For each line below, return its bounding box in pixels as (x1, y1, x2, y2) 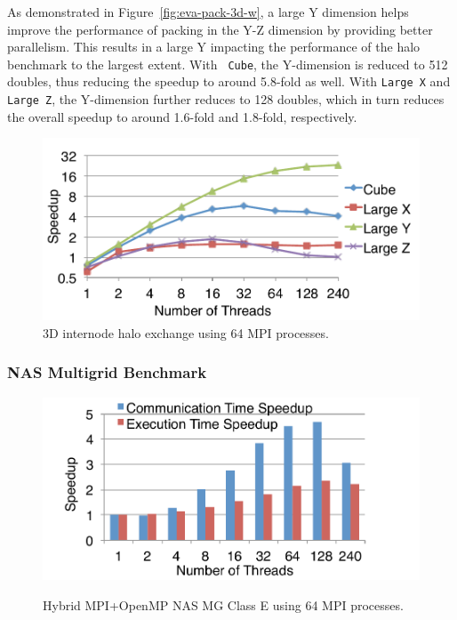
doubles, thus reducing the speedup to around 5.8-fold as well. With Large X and (7, 72, 451, 91)
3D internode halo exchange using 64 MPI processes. (43, 323, 329, 342)
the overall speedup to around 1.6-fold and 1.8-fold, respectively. (7, 107, 357, 125)
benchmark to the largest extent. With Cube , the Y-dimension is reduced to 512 (7, 54, 448, 73)
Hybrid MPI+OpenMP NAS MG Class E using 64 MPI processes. (43, 595, 404, 614)
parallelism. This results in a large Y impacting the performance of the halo (7, 37, 421, 56)
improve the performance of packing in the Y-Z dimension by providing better (7, 20, 433, 38)
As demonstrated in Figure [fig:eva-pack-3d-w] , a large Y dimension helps (7, 3, 409, 20)
